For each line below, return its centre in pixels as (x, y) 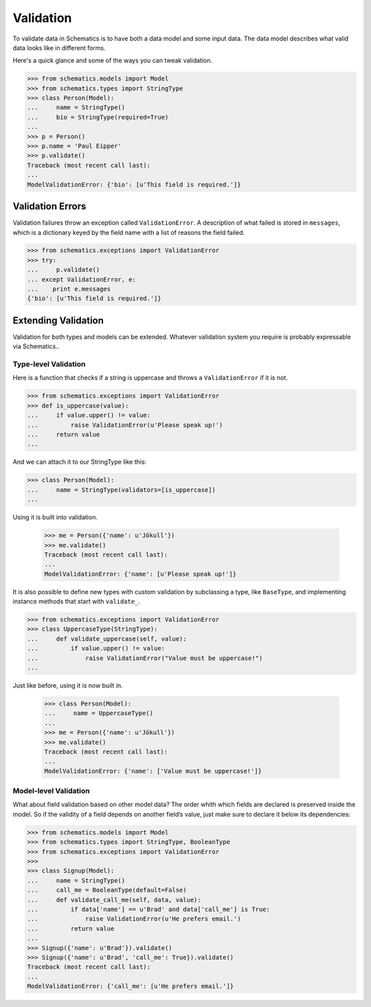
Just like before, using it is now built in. (68, 685)
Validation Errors (49, 206)
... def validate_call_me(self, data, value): (114, 899)
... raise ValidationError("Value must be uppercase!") (145, 658)
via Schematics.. (36, 346)
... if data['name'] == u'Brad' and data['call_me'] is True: (149, 909)
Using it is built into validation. (55, 517)
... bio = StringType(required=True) (98, 117)
